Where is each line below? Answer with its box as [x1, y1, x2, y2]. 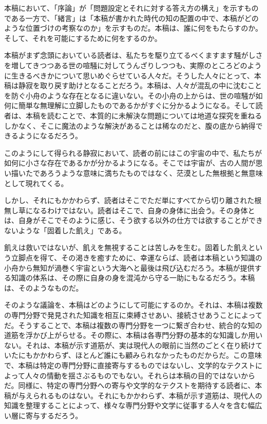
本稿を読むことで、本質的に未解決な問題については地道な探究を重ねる [25, 110, 262, 120]
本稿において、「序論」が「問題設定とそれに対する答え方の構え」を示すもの [4, 3, 259, 13]
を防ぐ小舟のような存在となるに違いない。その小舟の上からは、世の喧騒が [4, 90, 256, 100]
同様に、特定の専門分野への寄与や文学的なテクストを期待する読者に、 [18, 380, 255, 391]
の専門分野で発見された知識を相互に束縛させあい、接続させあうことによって [4, 310, 262, 320]
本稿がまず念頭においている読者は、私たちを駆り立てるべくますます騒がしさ [4, 50, 263, 60]
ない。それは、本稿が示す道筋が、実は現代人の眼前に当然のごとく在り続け [4, 339, 256, 350]
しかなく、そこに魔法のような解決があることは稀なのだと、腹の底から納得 [4, 120, 256, 131]
